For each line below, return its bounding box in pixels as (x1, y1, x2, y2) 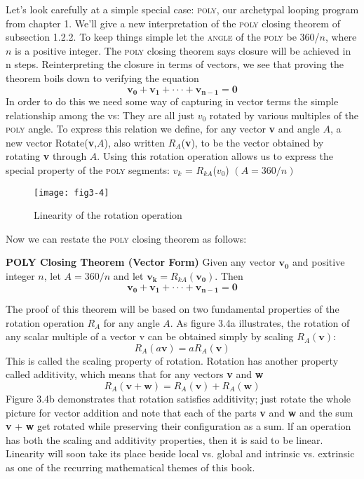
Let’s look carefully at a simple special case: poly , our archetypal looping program (6, 2, 359, 16)
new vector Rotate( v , (6, 135, 97, 149)
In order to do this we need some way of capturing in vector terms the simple (6, 94, 339, 109)
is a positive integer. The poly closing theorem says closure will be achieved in (15, 43, 351, 58)
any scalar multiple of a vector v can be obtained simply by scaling (6, 329, 294, 344)
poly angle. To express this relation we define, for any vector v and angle (6, 121, 320, 136)
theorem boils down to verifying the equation (6, 70, 199, 85)
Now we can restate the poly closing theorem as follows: (6, 231, 247, 245)
